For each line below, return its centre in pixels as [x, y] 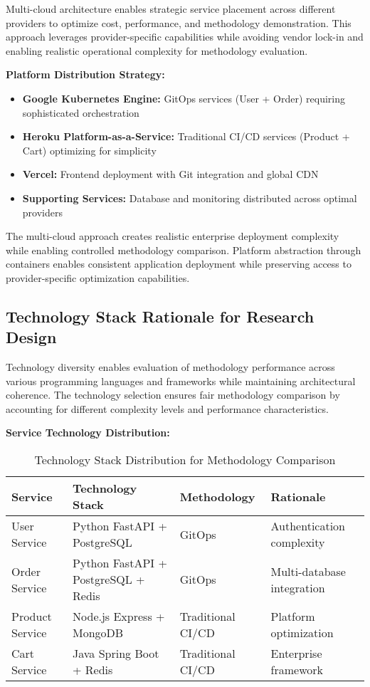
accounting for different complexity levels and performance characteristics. [167, 408]
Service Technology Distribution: [88, 432]
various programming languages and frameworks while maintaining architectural [181, 381]
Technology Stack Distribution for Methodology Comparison [185, 460]
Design [31, 337]
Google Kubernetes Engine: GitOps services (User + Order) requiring [184, 98]
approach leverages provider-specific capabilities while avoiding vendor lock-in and [185, 37]
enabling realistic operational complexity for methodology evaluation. [157, 50]
